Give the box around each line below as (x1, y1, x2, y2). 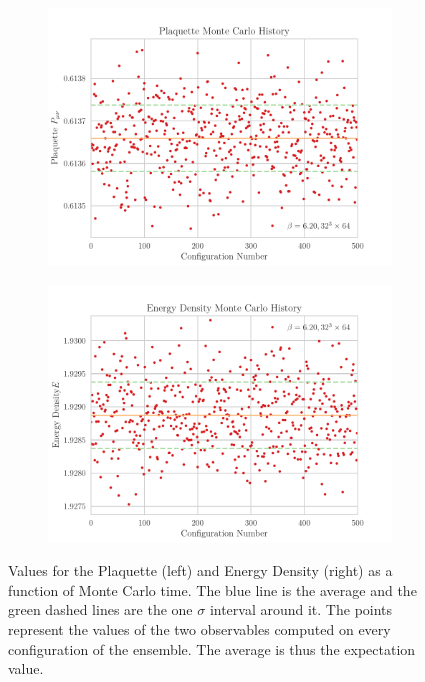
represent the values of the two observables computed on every (8, 618, 391, 639)
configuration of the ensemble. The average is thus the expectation (8, 638, 416, 659)
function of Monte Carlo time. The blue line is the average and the (8, 579, 417, 600)
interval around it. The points (209, 599, 393, 620)
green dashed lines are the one (8, 599, 193, 620)
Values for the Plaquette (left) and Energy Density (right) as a (8, 560, 393, 581)
